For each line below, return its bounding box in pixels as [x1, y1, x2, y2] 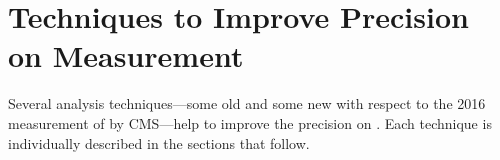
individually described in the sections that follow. [8, 132, 310, 153]
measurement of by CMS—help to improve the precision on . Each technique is [8, 112, 492, 133]
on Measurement [8, 35, 244, 76]
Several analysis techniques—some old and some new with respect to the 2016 [8, 93, 486, 114]
